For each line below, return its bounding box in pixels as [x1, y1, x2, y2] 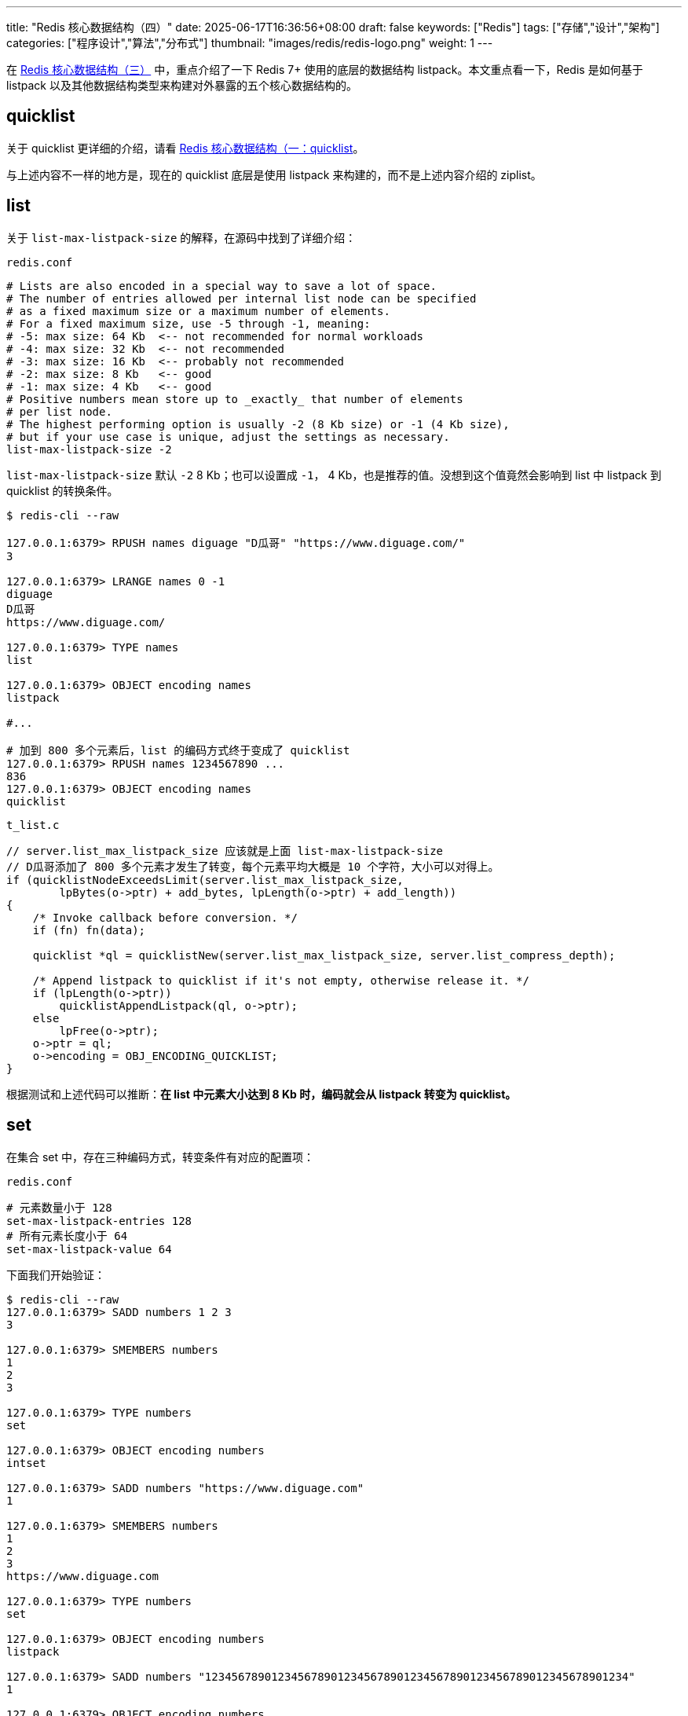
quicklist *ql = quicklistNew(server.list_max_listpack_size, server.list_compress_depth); [32, 948, 616, 962]
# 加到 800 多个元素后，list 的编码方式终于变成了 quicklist [6, 743, 350, 757]
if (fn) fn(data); [32, 923, 146, 937]
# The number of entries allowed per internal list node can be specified [6, 291, 477, 305]
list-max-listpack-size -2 [6, 442, 172, 456]
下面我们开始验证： [6, 1267, 105, 1281]
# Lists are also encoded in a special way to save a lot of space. [6, 279, 437, 292]
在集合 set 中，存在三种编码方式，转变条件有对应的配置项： [6, 1149, 315, 1164]
